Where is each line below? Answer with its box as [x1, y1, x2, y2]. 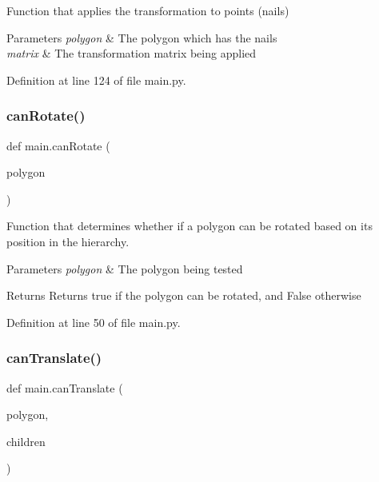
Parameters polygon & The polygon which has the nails [6, 29, 277, 46]
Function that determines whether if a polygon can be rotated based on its [6, 217, 373, 234]
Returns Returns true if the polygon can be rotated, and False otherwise [6, 287, 361, 304]
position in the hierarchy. [6, 233, 130, 249]
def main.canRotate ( [6, 137, 110, 153]
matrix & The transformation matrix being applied [6, 45, 257, 62]
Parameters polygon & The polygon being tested [6, 260, 243, 277]
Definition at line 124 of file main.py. [6, 71, 186, 88]
